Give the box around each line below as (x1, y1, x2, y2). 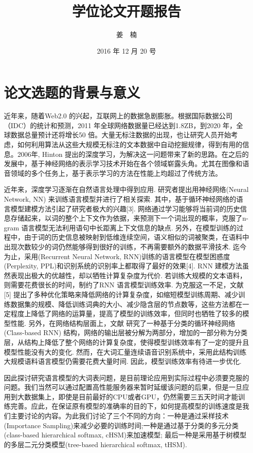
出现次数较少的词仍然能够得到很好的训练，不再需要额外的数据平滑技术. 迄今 (4, 241, 247, 251)
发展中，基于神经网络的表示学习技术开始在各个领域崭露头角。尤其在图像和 (4, 158, 242, 169)
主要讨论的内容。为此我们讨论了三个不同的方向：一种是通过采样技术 (10, 411, 229, 421)
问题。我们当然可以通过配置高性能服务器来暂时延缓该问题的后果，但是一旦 (4, 382, 242, 392)
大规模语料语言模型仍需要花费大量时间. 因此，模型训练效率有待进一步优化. (4, 356, 242, 366)
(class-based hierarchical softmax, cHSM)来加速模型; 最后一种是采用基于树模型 (4, 430, 247, 440)
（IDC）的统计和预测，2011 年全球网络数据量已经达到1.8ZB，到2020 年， (4, 120, 236, 130)
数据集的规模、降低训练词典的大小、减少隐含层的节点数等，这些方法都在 (10, 299, 242, 309)
